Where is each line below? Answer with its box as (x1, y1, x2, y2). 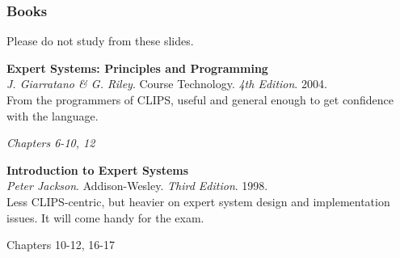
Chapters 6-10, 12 (6, 134, 95, 151)
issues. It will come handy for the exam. (6, 209, 204, 226)
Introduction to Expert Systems (6, 161, 189, 178)
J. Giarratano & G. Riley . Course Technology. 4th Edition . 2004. (6, 75, 327, 92)
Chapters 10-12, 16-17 (6, 236, 115, 253)
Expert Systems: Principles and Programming (6, 59, 268, 76)
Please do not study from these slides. (6, 32, 194, 49)
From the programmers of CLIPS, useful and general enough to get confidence (6, 91, 394, 108)
